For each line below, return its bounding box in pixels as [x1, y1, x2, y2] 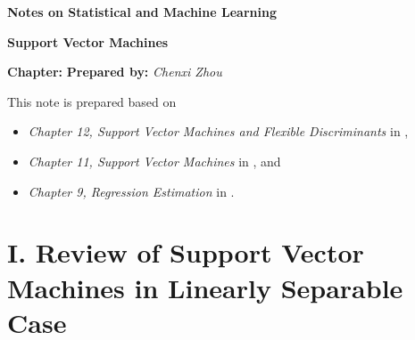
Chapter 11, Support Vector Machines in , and [28, 151, 281, 170]
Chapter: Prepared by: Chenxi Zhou [7, 62, 222, 81]
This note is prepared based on [7, 92, 177, 110]
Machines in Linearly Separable [7, 269, 403, 305]
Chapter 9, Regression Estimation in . [28, 182, 235, 200]
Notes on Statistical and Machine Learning [7, 3, 277, 20]
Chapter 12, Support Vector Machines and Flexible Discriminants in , [28, 122, 409, 141]
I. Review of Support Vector [7, 234, 364, 271]
